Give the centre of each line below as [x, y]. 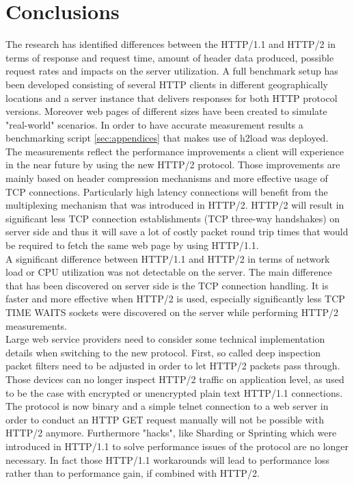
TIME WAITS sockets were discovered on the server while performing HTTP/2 [172, 312]
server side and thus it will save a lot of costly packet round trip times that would [177, 232]
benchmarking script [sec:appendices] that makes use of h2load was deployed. [167, 138]
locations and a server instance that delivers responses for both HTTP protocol [172, 97]
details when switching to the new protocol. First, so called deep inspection [163, 352]
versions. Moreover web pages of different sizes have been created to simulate [166, 111]
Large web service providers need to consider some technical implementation [165, 339]
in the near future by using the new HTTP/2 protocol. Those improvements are [173, 165]
